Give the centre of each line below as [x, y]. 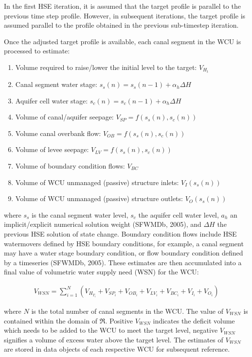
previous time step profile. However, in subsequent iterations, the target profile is [125, 15]
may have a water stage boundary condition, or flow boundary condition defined [124, 253]
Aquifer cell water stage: [52, 100]
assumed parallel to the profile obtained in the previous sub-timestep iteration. [121, 25]
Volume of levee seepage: [52, 149]
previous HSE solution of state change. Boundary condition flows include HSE [120, 234]
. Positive [119, 320]
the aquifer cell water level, [179, 214]
